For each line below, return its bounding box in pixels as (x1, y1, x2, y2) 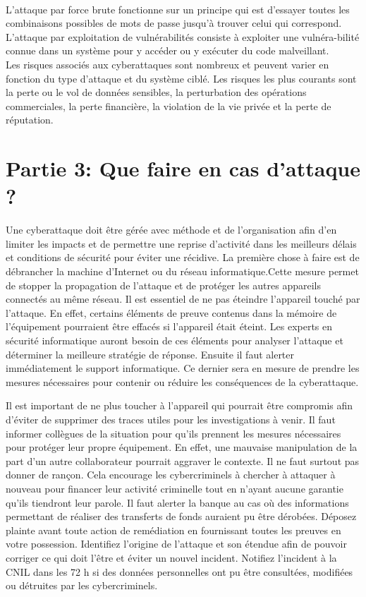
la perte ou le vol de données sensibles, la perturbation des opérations (6, 85, 307, 99)
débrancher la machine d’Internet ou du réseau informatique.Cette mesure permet (6, 264, 359, 279)
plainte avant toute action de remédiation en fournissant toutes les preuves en (6, 522, 341, 537)
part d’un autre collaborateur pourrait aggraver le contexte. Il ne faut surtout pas (6, 453, 360, 468)
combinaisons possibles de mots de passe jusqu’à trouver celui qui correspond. (6, 16, 342, 30)
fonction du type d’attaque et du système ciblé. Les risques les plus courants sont (6, 71, 357, 85)
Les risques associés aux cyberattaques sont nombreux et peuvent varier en (6, 56, 329, 71)
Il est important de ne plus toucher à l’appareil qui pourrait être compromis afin (6, 398, 353, 413)
